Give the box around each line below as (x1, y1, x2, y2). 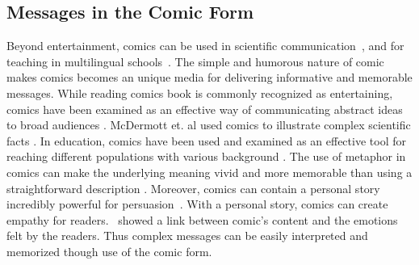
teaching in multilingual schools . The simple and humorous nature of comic (6, 53, 384, 69)
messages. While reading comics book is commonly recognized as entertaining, (6, 84, 393, 101)
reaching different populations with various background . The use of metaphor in (6, 148, 406, 165)
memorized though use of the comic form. (6, 242, 212, 259)
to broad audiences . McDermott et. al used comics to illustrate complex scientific (6, 116, 411, 133)
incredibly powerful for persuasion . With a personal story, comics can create (6, 196, 388, 212)
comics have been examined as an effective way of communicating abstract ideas (6, 100, 403, 117)
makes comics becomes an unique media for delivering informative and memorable (6, 69, 413, 86)
